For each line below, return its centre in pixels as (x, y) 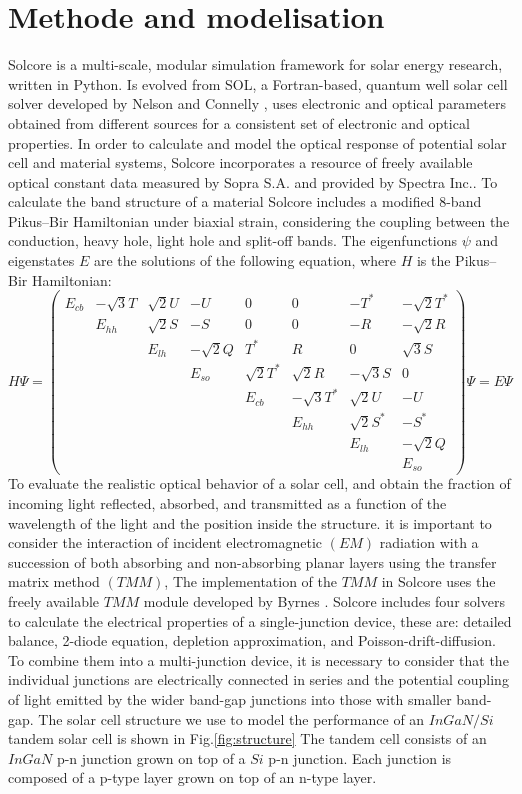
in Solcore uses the (438, 581)
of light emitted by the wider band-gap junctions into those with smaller (230, 698)
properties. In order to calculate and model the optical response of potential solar (257, 142)
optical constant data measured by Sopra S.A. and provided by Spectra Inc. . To (253, 181)
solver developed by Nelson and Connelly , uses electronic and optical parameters (257, 103)
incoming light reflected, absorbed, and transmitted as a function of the (227, 503)
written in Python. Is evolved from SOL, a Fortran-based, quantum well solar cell (258, 83)
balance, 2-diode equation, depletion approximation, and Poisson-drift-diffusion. (252, 640)
